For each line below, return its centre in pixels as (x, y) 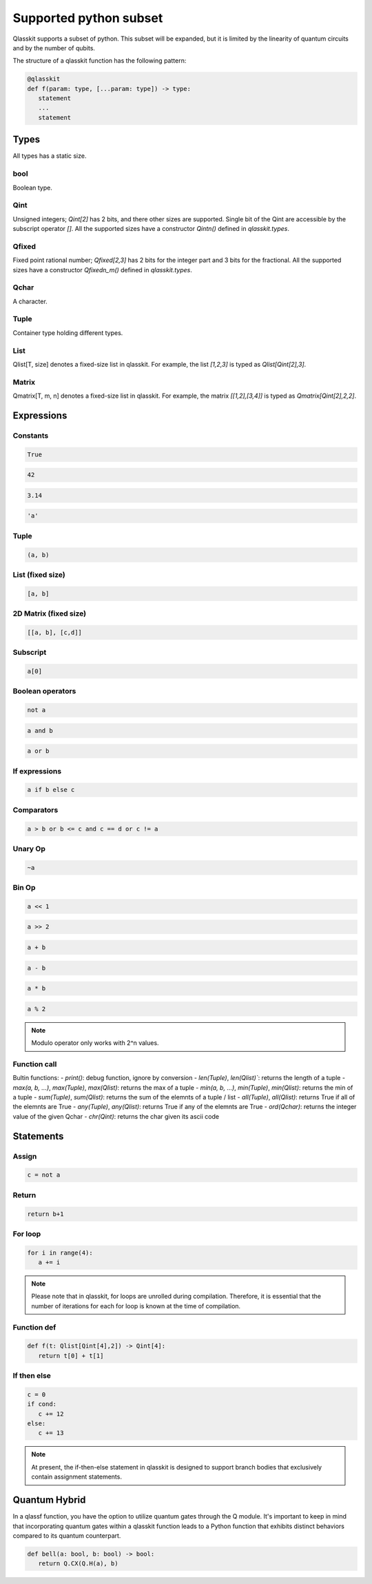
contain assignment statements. (76, 1477)
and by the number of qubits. (54, 48)
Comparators (35, 810)
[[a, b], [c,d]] (55, 632)
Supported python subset (88, 18)
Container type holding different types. (68, 333)
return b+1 (45, 1214)
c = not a (44, 1175)
